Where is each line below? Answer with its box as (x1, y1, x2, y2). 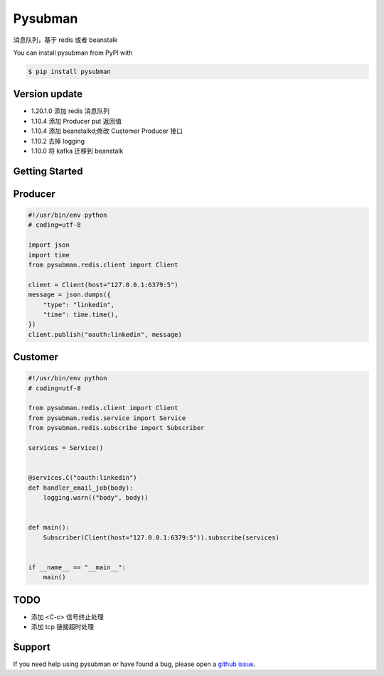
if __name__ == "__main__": (28, 563, 126, 572)
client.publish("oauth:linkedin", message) (28, 331, 183, 338)
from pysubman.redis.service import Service (28, 414, 186, 422)
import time (28, 251, 70, 259)
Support (13, 640, 50, 653)
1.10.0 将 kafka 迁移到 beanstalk (31, 146, 124, 155)
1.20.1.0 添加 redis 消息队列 (31, 107, 110, 115)
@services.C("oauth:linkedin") (28, 473, 138, 482)
